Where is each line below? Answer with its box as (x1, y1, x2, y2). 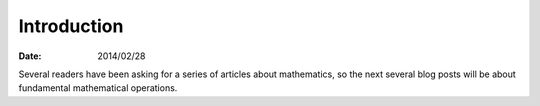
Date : (18, 50, 42, 62)
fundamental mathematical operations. (18, 82, 178, 94)
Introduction (18, 15, 124, 37)
